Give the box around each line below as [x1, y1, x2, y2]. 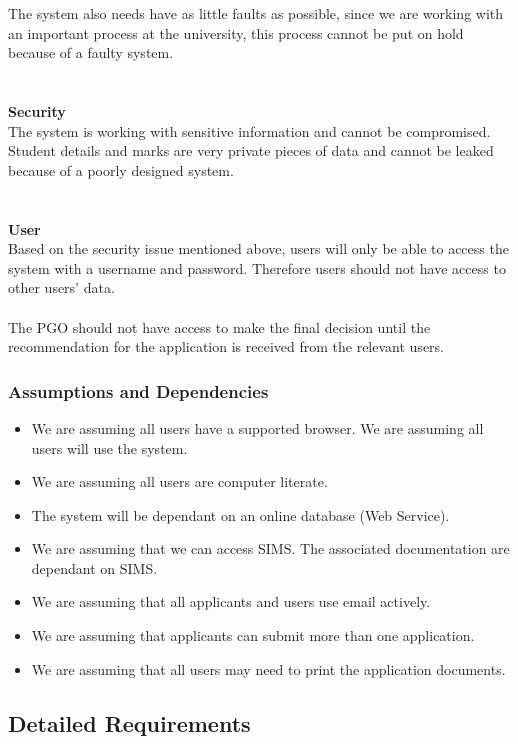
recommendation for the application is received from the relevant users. [8, 336, 445, 357]
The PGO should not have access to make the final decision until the [8, 316, 431, 337]
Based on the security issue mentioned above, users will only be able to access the [8, 238, 509, 259]
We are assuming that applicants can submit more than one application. [31, 625, 475, 646]
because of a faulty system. [8, 42, 174, 63]
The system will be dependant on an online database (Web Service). [31, 504, 450, 525]
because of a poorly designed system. [8, 159, 234, 180]
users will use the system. [31, 437, 188, 458]
